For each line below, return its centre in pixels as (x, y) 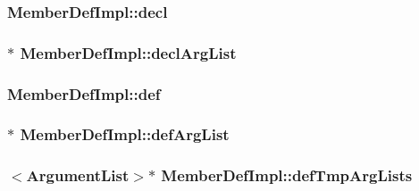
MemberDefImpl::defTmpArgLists (287, 175)
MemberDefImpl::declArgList (128, 52)
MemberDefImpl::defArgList (125, 134)
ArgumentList (78, 175)
